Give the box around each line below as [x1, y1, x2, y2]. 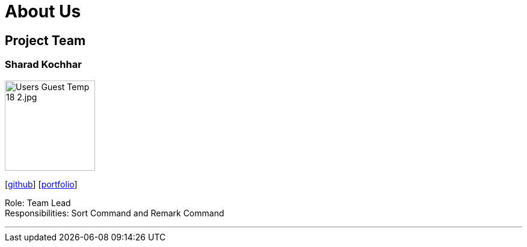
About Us [5, 1, 81, 22]
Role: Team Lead [5, 197, 71, 208]
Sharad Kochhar [5, 58, 82, 71]
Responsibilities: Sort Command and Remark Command [5, 207, 224, 218]
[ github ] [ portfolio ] [5, 178, 78, 189]
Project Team [5, 32, 86, 48]
